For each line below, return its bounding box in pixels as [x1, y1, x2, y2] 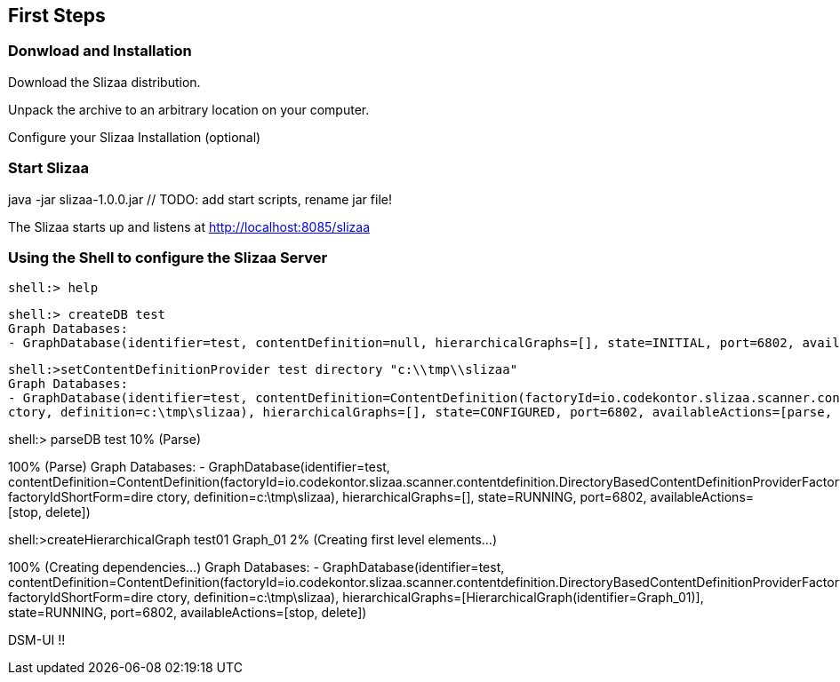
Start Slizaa [8, 159, 90, 178]
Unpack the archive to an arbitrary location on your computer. [8, 101, 370, 117]
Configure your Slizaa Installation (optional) [8, 129, 261, 145]
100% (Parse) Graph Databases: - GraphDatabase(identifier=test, [8, 459, 390, 475]
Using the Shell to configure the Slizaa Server [8, 248, 328, 266]
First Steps [8, 4, 106, 27]
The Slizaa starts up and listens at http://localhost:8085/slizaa [8, 218, 371, 234]
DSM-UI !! [8, 632, 66, 648]
